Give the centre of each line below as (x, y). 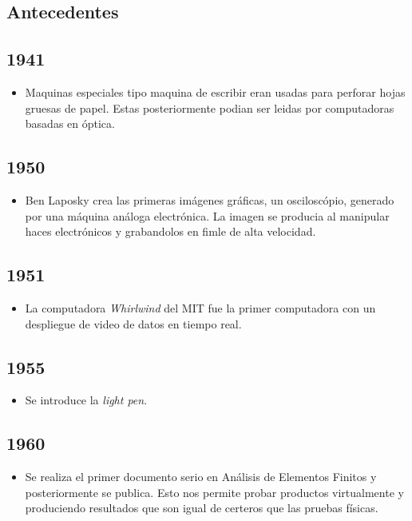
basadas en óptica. (70, 123)
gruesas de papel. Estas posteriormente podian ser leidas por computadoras (210, 107)
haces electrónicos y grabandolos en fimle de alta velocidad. (170, 231)
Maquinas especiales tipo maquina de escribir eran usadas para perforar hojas (215, 91)
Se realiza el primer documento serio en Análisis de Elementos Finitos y (201, 477)
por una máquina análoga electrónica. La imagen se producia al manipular (207, 215)
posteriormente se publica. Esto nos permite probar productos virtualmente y (214, 492)
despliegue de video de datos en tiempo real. (133, 323)
